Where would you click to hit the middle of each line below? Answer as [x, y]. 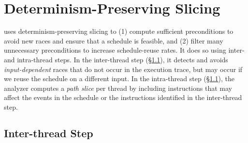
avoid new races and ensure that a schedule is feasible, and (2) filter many [114, 40]
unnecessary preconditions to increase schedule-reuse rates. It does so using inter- [124, 50]
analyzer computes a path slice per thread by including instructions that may [118, 88]
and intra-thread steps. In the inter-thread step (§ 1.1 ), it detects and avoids [116, 59]
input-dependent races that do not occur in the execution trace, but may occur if [123, 69]
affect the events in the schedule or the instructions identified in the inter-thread [123, 97]
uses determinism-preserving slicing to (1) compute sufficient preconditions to [119, 31]
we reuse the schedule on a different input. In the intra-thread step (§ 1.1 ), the [119, 79]
